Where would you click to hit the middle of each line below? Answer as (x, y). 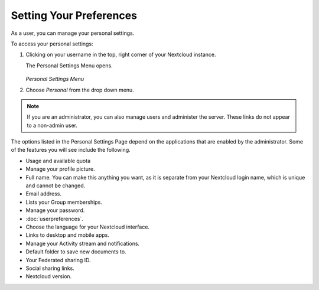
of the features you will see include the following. (71, 150)
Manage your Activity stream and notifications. (83, 243)
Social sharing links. (50, 268)
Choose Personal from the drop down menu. (80, 90)
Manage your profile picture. (60, 169)
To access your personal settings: (52, 44)
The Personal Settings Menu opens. (69, 66)
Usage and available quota (58, 161)
